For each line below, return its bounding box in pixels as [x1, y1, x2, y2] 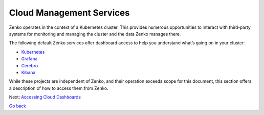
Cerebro [21, 62, 38, 68]
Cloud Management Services [9, 7, 130, 18]
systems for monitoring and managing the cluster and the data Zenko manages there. [9, 31, 181, 37]
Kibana [21, 69, 36, 75]
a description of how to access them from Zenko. [9, 85, 109, 91]
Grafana [21, 56, 38, 62]
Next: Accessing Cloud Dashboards [9, 94, 81, 100]
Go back [9, 103, 26, 109]
